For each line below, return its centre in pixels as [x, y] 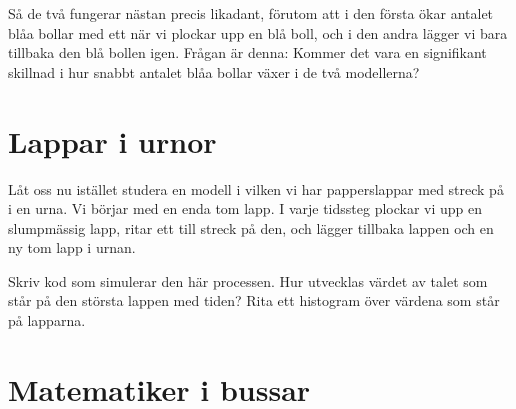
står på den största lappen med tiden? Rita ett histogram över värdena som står [254, 300]
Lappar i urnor [112, 140]
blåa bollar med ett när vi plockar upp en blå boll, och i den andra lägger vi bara [258, 32]
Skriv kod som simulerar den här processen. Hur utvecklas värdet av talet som [248, 280]
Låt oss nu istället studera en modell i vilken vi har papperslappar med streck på [256, 188]
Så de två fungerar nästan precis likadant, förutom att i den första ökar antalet [251, 13]
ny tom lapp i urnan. [72, 247]
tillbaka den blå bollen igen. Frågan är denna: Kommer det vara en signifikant [247, 52]
